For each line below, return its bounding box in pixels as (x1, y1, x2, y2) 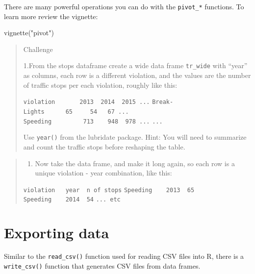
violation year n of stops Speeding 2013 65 (23, 186, 195, 194)
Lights (23, 108, 45, 115)
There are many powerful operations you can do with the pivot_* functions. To (4, 1, 244, 11)
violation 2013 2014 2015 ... (23, 99, 150, 106)
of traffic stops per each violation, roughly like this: (23, 79, 178, 90)
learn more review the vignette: (4, 11, 98, 21)
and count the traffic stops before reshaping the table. (23, 141, 185, 151)
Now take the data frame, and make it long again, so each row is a (35, 158, 235, 168)
